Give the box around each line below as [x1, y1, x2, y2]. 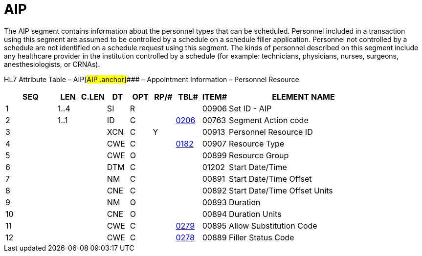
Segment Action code [229, 115, 309, 125]
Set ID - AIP [229, 103, 272, 113]
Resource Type [229, 138, 285, 149]
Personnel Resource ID [229, 127, 313, 137]
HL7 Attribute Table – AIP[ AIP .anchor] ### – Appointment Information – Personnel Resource [4, 75, 299, 84]
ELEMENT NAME [272, 91, 335, 102]
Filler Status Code [229, 232, 294, 242]
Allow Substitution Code [229, 220, 317, 231]
